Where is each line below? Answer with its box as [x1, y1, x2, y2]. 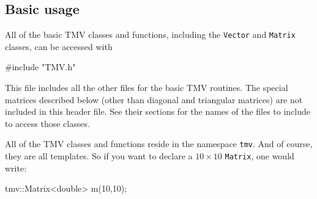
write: [5, 161, 27, 174]
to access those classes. [5, 117, 90, 129]
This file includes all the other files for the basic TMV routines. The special [5, 81, 288, 94]
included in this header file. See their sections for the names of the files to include [5, 105, 311, 118]
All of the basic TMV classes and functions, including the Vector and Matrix [5, 28, 296, 41]
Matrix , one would [225, 150, 294, 162]
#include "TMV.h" [5, 60, 76, 73]
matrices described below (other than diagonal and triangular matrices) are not [5, 93, 303, 106]
